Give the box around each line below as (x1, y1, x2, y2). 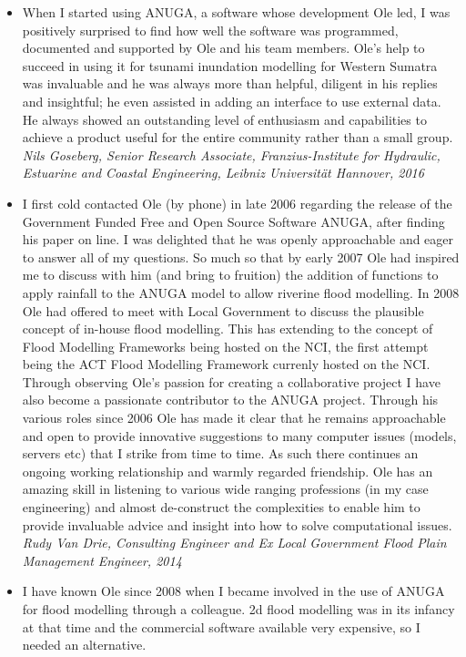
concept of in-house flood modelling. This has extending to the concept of (22, 319, 433, 338)
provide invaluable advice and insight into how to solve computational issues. (22, 515, 452, 534)
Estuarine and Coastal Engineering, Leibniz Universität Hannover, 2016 (22, 163, 424, 182)
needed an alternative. (22, 635, 147, 654)
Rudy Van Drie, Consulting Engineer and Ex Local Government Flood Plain (22, 533, 447, 552)
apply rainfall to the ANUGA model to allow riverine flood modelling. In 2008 (22, 282, 460, 302)
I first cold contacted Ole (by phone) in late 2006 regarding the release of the (22, 193, 452, 212)
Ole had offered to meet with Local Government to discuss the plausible (22, 301, 424, 320)
